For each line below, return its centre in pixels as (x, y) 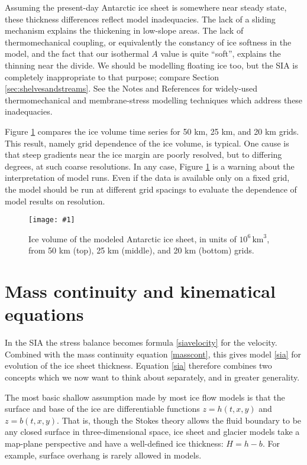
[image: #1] (52, 220)
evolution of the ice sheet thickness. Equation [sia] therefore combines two (138, 365)
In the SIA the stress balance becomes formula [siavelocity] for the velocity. (141, 342)
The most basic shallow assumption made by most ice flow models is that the (145, 397)
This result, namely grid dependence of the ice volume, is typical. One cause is (147, 143)
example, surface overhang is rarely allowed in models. (103, 455)
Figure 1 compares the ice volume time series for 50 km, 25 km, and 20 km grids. (152, 131)
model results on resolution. (55, 201)
